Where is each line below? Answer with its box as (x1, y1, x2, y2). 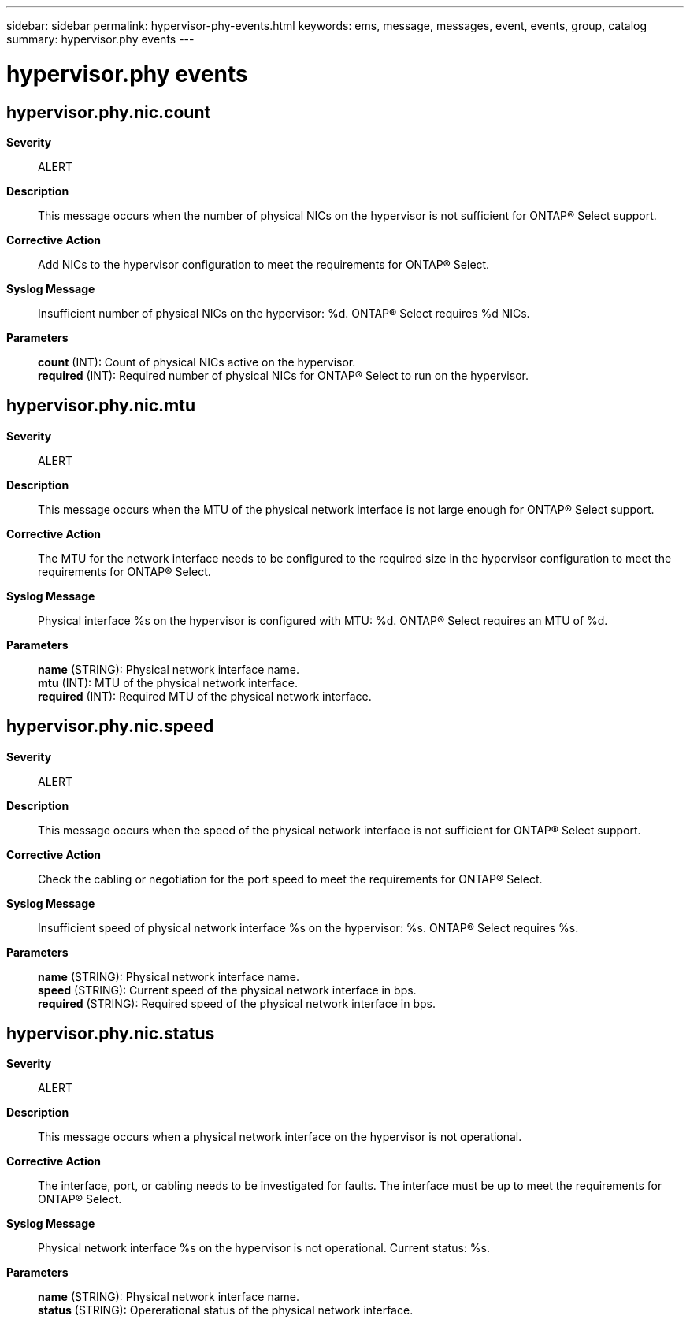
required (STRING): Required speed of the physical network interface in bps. (38, 996, 436, 1010)
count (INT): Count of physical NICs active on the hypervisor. (38, 355, 356, 369)
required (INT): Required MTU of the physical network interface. (38, 689, 372, 703)
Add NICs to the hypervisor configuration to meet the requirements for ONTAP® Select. (38, 257, 490, 271)
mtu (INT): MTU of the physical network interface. (38, 675, 298, 689)
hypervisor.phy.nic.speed (6, 716, 214, 737)
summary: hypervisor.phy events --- (6, 32, 195, 46)
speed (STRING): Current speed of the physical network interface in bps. (38, 983, 417, 997)
